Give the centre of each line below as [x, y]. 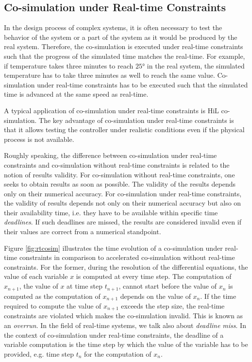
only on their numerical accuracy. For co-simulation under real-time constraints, [123, 193]
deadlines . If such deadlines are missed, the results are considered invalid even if [123, 222]
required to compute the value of [53, 305]
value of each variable [36, 276]
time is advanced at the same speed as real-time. [76, 94]
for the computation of [118, 353]
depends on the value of [155, 296]
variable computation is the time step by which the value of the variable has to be [126, 344]
